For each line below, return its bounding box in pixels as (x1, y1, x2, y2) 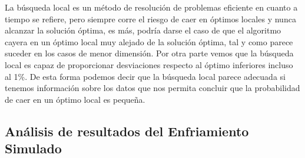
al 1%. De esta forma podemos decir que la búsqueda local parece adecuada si (5, 70, 286, 82)
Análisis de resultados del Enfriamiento (5, 122, 249, 140)
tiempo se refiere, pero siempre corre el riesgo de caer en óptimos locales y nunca (5, 12, 296, 25)
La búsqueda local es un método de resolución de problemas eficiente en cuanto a (5, 1, 298, 13)
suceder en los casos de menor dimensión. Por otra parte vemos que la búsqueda (5, 47, 294, 59)
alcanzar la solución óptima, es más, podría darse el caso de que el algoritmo (5, 24, 281, 36)
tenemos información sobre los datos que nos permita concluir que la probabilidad (5, 82, 300, 94)
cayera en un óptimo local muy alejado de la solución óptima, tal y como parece (5, 35, 293, 48)
